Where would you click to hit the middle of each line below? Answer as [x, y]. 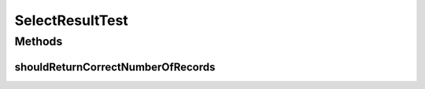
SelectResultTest [72, 20]
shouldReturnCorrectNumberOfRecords [115, 67]
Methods [39, 41]
